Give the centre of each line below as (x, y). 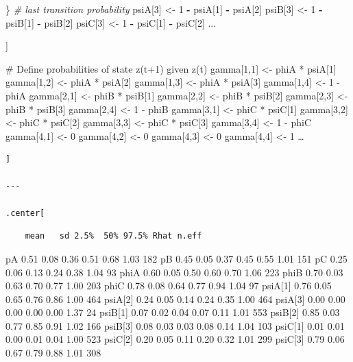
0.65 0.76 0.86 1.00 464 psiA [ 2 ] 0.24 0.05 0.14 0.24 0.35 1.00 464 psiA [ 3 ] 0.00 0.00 (175, 299)
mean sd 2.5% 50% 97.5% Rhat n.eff (113, 236)
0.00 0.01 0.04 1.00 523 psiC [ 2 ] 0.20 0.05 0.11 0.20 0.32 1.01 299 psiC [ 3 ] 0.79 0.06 (175, 339)
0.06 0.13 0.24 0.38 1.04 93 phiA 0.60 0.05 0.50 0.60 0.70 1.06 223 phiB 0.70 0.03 (174, 272)
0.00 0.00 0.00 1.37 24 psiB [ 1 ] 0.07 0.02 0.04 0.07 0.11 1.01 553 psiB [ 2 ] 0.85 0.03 (173, 312)
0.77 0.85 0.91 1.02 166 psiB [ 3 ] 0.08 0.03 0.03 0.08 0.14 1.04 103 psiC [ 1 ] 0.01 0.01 (175, 325)
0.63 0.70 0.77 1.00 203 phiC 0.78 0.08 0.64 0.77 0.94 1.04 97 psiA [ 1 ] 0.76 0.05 (169, 286)
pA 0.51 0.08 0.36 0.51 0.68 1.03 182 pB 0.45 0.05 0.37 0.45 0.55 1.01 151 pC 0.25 (176, 258)
